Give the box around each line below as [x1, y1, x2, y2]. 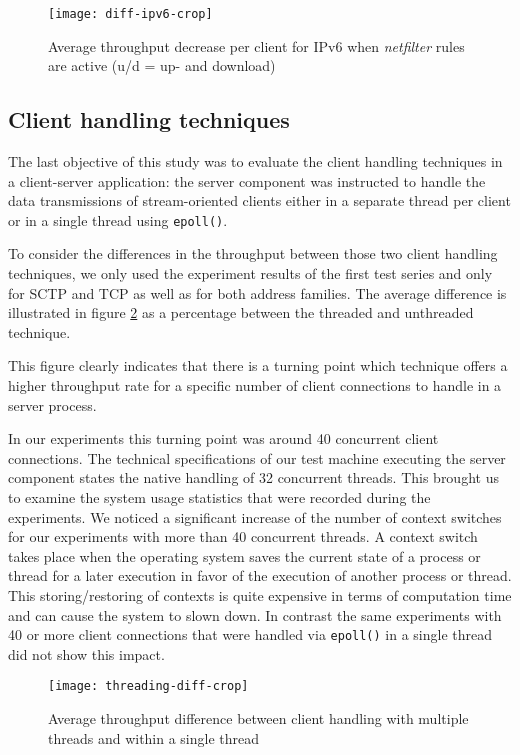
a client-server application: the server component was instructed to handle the [8, 170, 486, 191]
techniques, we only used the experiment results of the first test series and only [8, 263, 493, 284]
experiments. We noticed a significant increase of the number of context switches [8, 506, 502, 527]
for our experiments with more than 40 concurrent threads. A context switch [8, 526, 478, 547]
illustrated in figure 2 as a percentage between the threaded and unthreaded [8, 302, 474, 323]
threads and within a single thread [48, 727, 260, 748]
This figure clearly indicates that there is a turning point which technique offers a [8, 355, 508, 376]
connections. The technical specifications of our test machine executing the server [8, 447, 506, 468]
